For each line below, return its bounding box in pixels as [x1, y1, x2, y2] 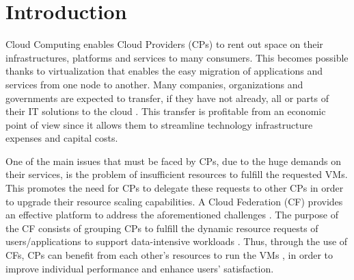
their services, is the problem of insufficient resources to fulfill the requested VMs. [5, 167, 348, 181]
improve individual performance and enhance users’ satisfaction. [5, 261, 274, 275]
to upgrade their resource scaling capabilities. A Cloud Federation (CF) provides [5, 194, 343, 208]
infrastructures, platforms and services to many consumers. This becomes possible [5, 50, 349, 64]
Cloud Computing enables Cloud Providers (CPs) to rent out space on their [5, 37, 323, 51]
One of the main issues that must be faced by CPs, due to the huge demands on [5, 153, 342, 168]
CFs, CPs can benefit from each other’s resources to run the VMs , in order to [5, 248, 333, 262]
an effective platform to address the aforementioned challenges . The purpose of [5, 207, 338, 222]
